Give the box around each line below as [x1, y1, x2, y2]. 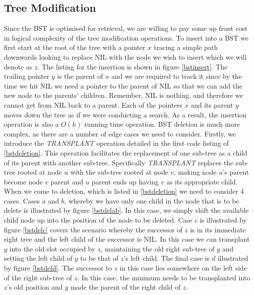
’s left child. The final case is [123, 253, 210, 263]
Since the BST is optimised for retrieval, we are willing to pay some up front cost [4, 23, 248, 33]
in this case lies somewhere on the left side [119, 263, 247, 273]
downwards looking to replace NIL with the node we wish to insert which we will [4, 51, 247, 62]
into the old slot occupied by [9, 243, 95, 253]
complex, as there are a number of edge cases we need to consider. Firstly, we [4, 128, 236, 138]
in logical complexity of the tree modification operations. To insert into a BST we [4, 32, 249, 43]
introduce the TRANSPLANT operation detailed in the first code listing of [4, 138, 229, 148]
